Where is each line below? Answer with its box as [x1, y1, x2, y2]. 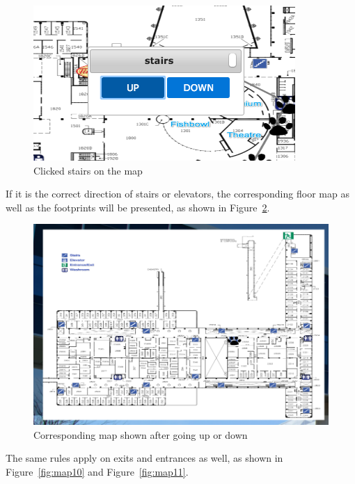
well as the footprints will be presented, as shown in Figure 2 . [6, 200, 270, 214]
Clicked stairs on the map [33, 163, 143, 177]
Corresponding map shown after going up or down [33, 427, 248, 442]
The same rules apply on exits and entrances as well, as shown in [6, 451, 283, 465]
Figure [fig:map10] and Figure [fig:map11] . [6, 464, 189, 478]
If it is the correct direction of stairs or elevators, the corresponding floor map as [6, 186, 349, 201]
